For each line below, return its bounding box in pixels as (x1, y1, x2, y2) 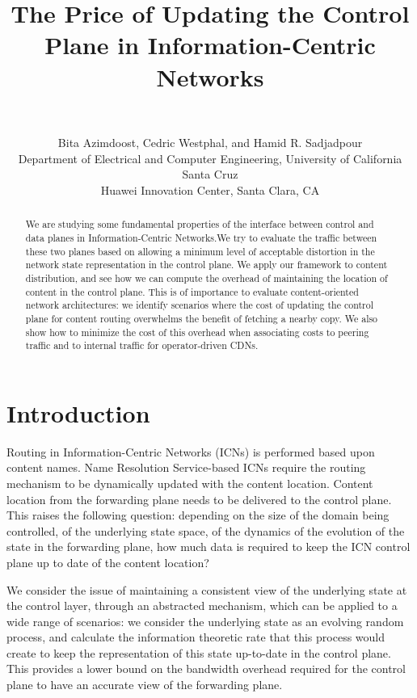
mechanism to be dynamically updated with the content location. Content (6, 474, 373, 491)
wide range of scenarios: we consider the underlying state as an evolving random (6, 612, 404, 629)
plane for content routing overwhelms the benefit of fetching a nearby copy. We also (25, 311, 378, 325)
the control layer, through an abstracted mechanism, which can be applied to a (6, 597, 398, 614)
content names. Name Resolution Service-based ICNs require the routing (6, 459, 366, 476)
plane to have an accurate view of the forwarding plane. (6, 676, 283, 693)
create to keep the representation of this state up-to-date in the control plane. (6, 644, 391, 661)
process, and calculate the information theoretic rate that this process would (6, 629, 385, 645)
